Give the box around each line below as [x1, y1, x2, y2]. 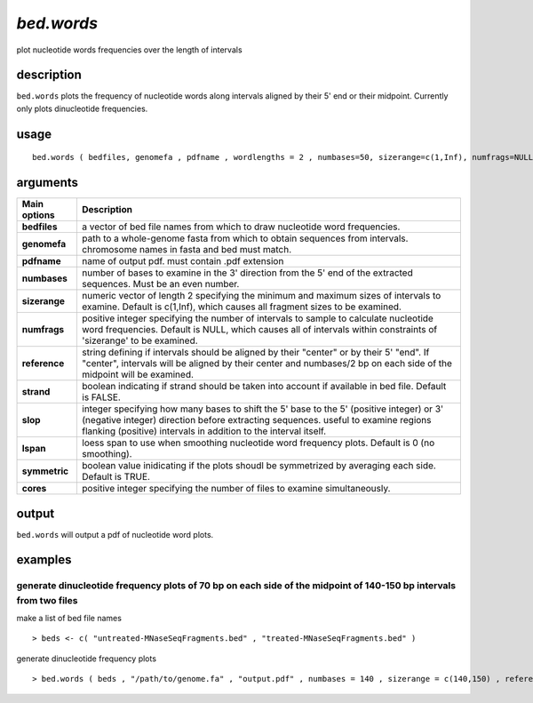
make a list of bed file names [16, 613, 122, 624]
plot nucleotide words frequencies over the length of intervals [16, 44, 243, 55]
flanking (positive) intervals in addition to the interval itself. [81, 425, 327, 437]
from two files [16, 594, 78, 606]
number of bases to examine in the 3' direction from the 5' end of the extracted [81, 267, 413, 279]
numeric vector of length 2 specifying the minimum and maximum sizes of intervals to [81, 290, 442, 302]
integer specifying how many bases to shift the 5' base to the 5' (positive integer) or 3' [81, 403, 444, 415]
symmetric [21, 465, 69, 477]
